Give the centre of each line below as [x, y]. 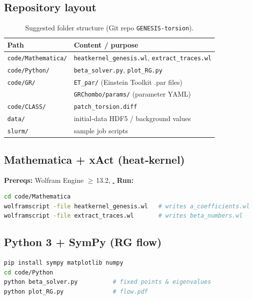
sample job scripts [101, 131]
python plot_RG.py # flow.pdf [76, 291]
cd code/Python [29, 272]
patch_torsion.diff [105, 107]
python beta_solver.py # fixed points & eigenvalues [108, 282]
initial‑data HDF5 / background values [132, 118]
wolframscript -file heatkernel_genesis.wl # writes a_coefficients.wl [127, 206]
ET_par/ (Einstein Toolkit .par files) [128, 82]
